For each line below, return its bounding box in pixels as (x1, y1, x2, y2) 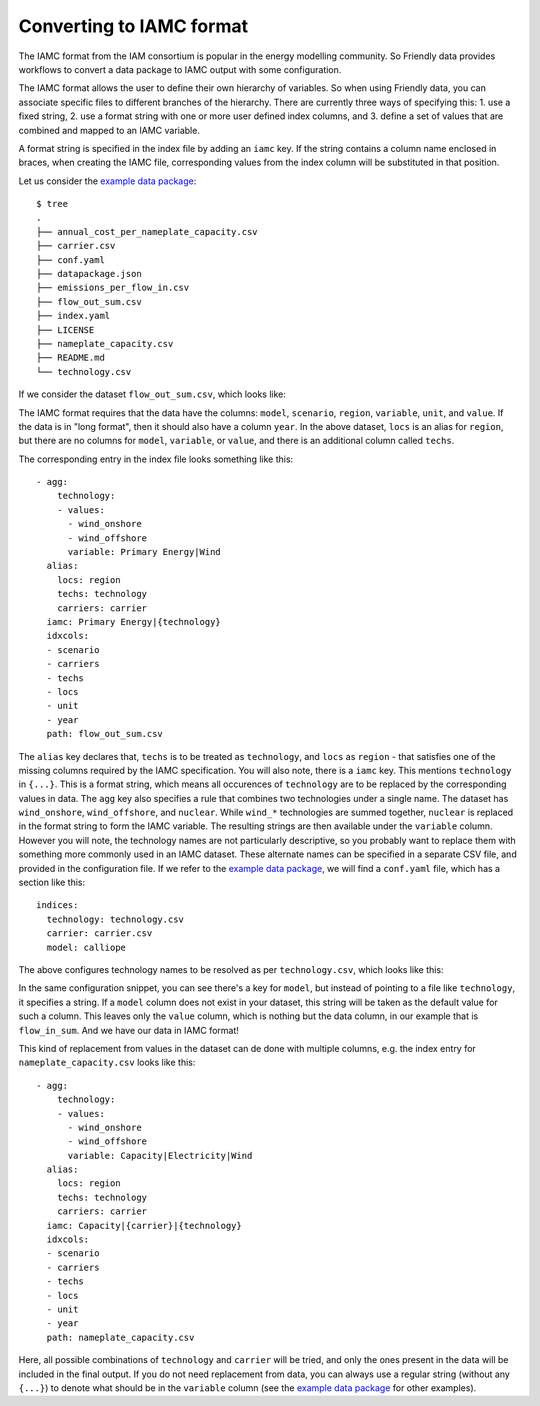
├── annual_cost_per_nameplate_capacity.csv (36, 226, 259, 237)
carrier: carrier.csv (46, 928, 153, 939)
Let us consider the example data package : (18, 175, 197, 187)
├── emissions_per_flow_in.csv (36, 282, 190, 294)
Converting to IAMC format (18, 15, 249, 37)
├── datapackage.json (36, 268, 142, 280)
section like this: (18, 876, 86, 889)
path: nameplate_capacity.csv (46, 1331, 195, 1343)
